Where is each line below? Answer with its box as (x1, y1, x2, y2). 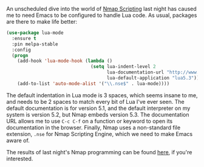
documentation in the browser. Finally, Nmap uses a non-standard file (6, 124, 181, 131)
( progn (12, 52, 29, 58)
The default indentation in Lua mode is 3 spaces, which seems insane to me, (6, 91, 198, 99)
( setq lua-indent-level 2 (90, 64, 156, 70)
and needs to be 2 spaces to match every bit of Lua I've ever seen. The (6, 98, 185, 105)
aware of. (6, 137, 30, 144)
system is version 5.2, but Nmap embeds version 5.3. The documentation (6, 111, 189, 118)
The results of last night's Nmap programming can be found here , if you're (6, 148, 192, 155)
